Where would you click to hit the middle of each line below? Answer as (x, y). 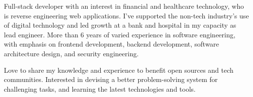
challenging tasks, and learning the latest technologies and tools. (100, 89)
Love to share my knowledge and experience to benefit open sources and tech (119, 70)
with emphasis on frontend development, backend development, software (112, 44)
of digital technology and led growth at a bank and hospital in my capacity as (120, 25)
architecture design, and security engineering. (71, 53)
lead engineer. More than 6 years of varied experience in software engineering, (120, 34)
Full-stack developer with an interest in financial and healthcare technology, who (124, 6)
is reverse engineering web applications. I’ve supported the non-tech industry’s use (126, 15)
